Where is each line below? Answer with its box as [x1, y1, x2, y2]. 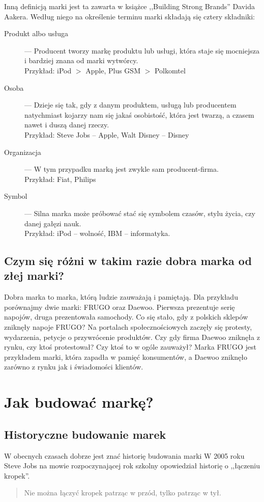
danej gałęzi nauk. [24, 218, 81, 228]
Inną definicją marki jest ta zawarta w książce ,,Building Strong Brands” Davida [4, 1, 255, 11]
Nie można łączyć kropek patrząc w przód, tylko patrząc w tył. [24, 487, 221, 498]
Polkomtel [154, 65, 186, 75]
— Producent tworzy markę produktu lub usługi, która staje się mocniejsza [24, 45, 259, 56]
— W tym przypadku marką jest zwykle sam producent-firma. [24, 164, 219, 174]
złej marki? [4, 268, 64, 283]
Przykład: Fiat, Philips [24, 173, 96, 184]
